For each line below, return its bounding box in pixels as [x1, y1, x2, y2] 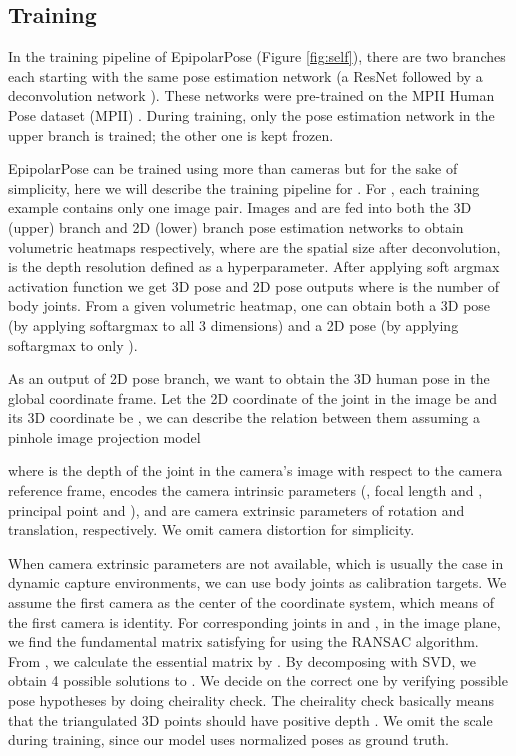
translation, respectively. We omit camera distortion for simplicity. [8, 519, 415, 540]
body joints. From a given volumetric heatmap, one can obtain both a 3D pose [8, 295, 491, 316]
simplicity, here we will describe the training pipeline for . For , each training [8, 177, 480, 198]
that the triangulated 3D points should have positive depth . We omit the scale [8, 709, 493, 730]
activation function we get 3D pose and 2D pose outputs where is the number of [8, 275, 500, 296]
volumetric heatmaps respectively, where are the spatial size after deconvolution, [8, 236, 501, 257]
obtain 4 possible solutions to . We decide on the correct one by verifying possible [8, 670, 508, 691]
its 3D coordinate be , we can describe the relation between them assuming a [8, 407, 480, 428]
